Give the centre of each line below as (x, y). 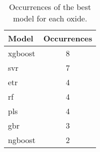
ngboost (22, 140)
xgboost (22, 53)
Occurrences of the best (50, 7)
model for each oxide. (50, 18)
